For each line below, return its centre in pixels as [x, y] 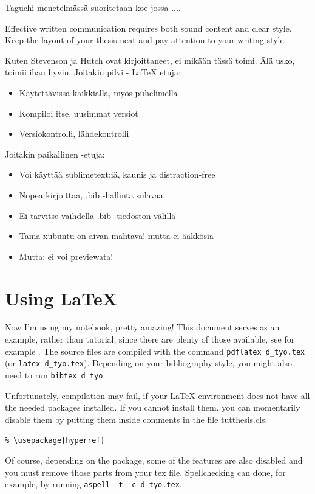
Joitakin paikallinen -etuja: [55, 154]
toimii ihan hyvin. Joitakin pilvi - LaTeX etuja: [93, 72]
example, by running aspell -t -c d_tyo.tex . [93, 484]
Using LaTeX [61, 298]
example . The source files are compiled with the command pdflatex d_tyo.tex [155, 351]
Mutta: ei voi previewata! [66, 256]
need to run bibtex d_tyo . [55, 374]
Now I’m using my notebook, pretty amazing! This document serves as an [142, 327]
